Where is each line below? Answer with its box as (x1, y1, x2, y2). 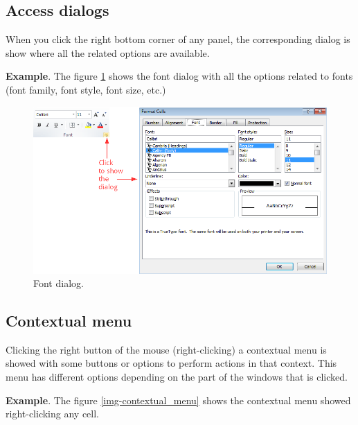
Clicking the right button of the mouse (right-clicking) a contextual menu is (6, 342, 327, 356)
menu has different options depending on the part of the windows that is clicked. (6, 370, 348, 384)
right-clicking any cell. (6, 406, 99, 421)
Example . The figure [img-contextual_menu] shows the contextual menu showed (6, 392, 351, 407)
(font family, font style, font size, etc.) (6, 82, 166, 96)
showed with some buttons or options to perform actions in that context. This (6, 356, 337, 370)
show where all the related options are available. (6, 45, 210, 60)
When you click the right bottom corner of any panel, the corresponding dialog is (6, 32, 350, 46)
